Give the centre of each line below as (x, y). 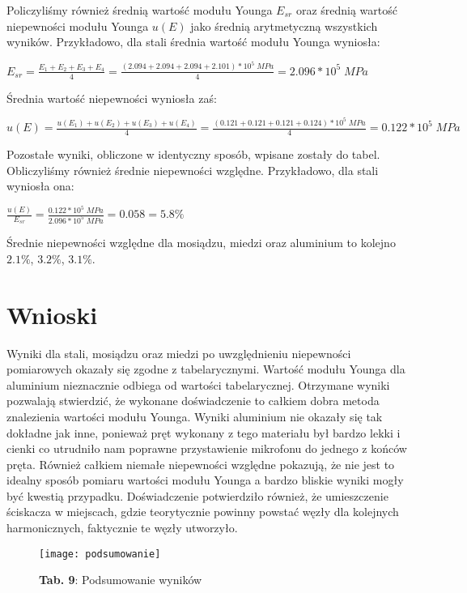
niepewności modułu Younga (78, 26)
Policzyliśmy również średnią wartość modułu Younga (140, 10)
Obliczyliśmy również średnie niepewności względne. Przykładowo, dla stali (193, 170)
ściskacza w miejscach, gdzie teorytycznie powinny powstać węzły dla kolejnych (203, 512)
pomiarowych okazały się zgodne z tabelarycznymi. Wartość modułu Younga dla (206, 369)
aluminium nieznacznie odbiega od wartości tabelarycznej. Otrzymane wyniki (198, 384)
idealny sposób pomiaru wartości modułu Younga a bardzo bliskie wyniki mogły (205, 480)
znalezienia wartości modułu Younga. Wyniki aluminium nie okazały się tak (195, 416)
